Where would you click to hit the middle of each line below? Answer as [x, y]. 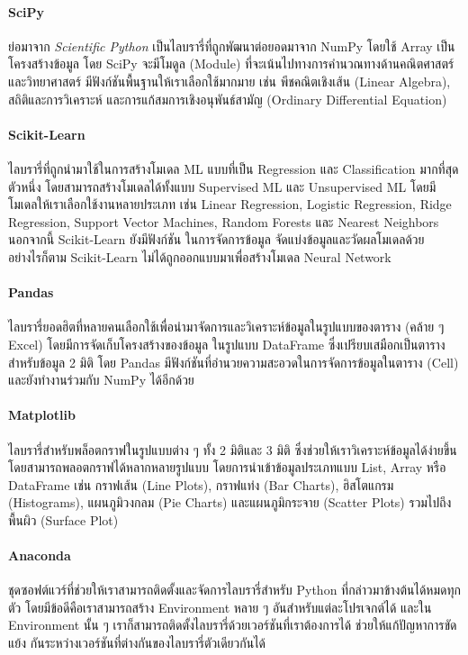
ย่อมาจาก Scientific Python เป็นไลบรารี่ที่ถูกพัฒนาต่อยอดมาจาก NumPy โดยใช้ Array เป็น [232, 45]
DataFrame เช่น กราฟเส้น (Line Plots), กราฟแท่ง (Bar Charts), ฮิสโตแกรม [201, 484]
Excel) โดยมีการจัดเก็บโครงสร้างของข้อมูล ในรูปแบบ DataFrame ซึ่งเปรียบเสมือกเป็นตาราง [227, 344]
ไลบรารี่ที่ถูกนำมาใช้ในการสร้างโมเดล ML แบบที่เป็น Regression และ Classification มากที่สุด [234, 168]
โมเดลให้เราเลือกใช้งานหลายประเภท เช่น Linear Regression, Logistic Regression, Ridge [230, 204]
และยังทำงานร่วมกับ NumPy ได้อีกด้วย [101, 380]
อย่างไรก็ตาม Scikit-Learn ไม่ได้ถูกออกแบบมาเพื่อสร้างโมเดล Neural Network [200, 256]
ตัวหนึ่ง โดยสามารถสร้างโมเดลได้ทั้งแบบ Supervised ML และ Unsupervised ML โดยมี [222, 186]
